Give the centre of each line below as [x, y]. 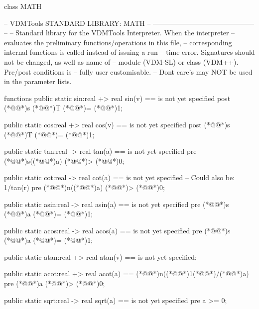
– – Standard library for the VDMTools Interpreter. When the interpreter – [120, 33]
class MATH [23, 6]
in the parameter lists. [38, 81]
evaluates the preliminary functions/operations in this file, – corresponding [118, 42]
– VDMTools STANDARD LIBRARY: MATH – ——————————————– [129, 23]
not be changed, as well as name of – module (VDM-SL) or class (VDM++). [121, 61]
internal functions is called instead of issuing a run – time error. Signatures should [129, 52]
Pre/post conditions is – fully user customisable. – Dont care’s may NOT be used [128, 71]
